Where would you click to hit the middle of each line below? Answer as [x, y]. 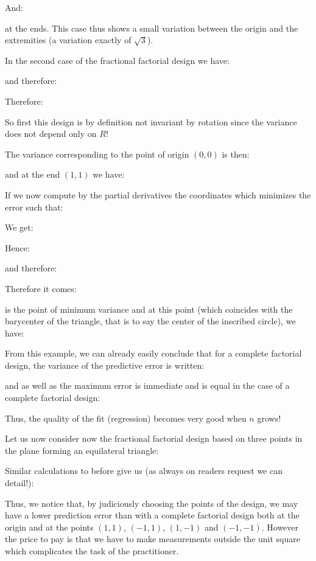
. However [280, 527]
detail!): [19, 483]
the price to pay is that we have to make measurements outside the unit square [153, 539]
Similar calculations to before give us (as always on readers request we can [144, 471]
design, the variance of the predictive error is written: [105, 365]
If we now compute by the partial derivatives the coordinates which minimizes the [158, 194]
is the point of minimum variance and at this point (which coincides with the [149, 309]
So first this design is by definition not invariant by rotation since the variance [151, 121]
